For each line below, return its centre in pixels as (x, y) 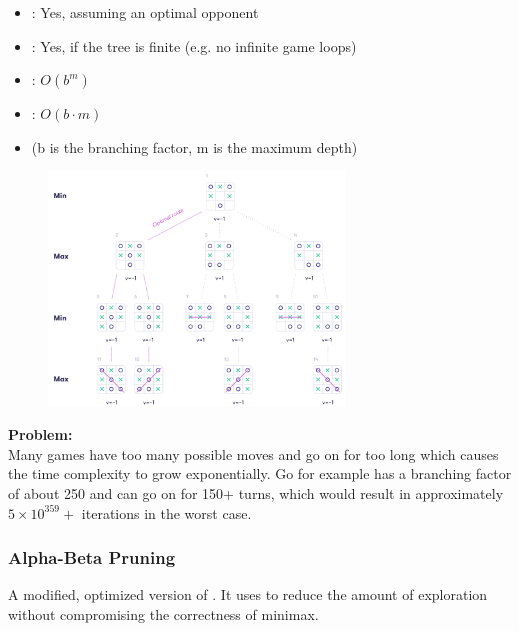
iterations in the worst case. (166, 512)
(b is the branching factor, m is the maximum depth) (194, 146)
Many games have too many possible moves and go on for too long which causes (253, 453)
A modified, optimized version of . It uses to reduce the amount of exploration (248, 594)
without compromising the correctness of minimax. (163, 614)
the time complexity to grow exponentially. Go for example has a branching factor (260, 473)
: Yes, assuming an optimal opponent (145, 12)
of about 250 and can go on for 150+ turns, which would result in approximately (256, 493)
